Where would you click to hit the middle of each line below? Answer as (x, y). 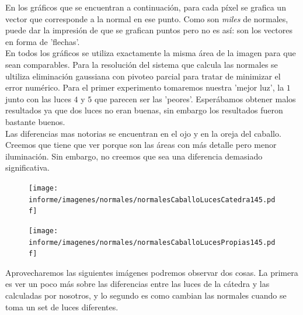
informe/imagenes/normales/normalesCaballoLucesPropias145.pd (152, 242)
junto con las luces (38, 98)
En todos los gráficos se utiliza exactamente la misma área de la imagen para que (151, 53)
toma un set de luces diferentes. (62, 307)
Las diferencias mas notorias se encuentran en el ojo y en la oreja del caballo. (143, 133)
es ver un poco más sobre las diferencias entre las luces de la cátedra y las (137, 284)
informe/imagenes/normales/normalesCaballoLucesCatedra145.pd (152, 200)
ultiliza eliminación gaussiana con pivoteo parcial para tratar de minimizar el (143, 76)
